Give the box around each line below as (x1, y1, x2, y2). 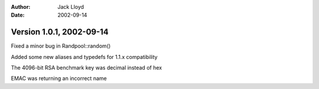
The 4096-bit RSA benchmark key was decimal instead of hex (11, 64, 162, 71)
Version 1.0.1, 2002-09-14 (11, 27, 109, 37)
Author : (11, 4, 31, 10)
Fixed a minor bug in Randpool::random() (11, 42, 111, 50)
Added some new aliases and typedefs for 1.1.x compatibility (11, 53, 158, 60)
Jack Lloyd (57, 4, 84, 10)
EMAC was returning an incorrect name (11, 75, 107, 82)
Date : (11, 12, 25, 19)
